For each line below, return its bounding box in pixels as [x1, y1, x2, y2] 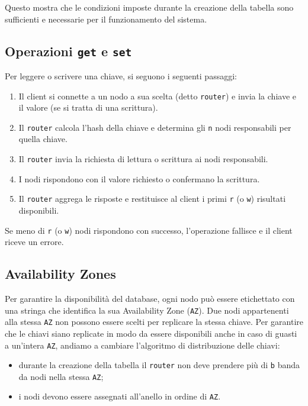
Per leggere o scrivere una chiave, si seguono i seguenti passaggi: [5, 69, 237, 82]
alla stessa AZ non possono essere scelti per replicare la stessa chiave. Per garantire [5, 315, 304, 328]
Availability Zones [5, 265, 116, 283]
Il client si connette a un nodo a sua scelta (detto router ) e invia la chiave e [18, 89, 296, 102]
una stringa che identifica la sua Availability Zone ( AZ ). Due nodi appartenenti [5, 304, 289, 316]
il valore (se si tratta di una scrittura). [18, 101, 158, 114]
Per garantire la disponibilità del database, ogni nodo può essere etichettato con [5, 292, 295, 305]
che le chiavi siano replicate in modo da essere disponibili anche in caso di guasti [5, 327, 297, 339]
